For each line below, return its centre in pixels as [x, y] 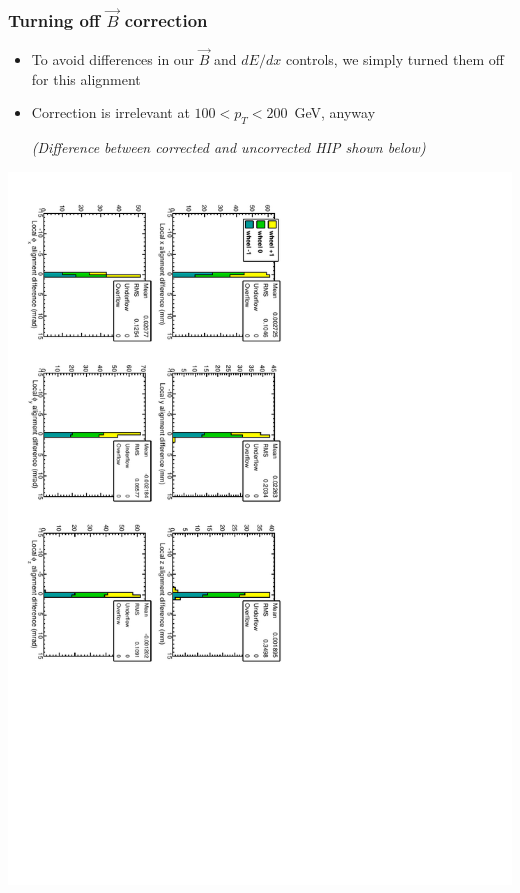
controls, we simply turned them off [394, 59]
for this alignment [86, 78]
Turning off [54, 19]
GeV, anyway [335, 112]
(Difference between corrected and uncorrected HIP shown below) [228, 147]
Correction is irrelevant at [110, 112]
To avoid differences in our [113, 59]
